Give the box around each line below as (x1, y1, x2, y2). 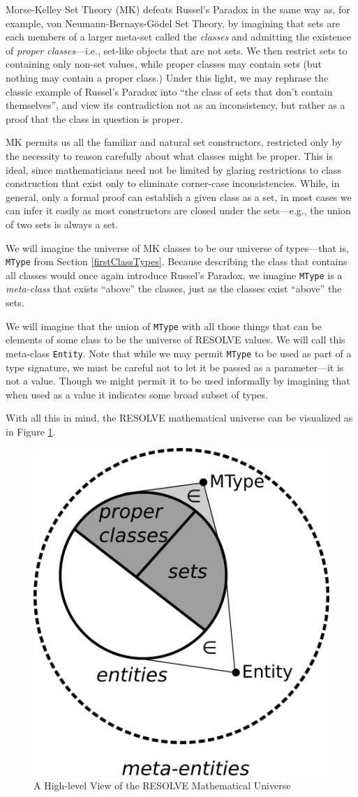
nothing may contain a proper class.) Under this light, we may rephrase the (6, 70, 329, 84)
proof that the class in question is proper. (6, 111, 184, 126)
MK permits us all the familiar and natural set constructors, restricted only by (6, 135, 343, 149)
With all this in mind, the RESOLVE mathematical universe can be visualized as (6, 410, 353, 425)
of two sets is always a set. (6, 216, 119, 231)
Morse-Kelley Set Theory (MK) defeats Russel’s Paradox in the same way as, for (6, 2, 350, 16)
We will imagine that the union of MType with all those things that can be (6, 318, 322, 333)
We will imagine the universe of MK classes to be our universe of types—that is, (6, 240, 349, 255)
